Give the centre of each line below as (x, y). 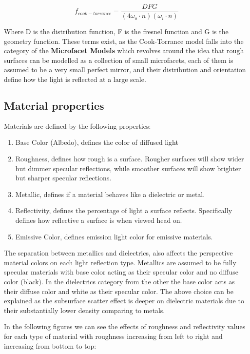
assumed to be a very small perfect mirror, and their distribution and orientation (125, 69)
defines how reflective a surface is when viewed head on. (99, 220)
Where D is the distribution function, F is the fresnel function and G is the (116, 31)
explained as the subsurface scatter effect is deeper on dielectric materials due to (124, 301)
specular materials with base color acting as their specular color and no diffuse (121, 272)
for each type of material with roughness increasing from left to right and (113, 336)
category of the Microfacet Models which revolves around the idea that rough (124, 50)
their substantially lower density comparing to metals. (85, 310)
